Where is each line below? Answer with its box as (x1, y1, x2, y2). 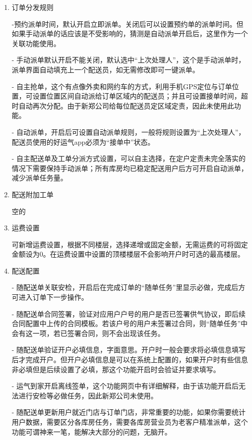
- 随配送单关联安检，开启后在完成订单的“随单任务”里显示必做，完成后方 (11, 282, 246, 292)
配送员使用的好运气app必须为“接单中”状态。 (11, 136, 155, 147)
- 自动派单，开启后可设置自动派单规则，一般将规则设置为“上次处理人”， (11, 126, 246, 137)
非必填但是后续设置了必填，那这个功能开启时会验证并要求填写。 (11, 364, 220, 374)
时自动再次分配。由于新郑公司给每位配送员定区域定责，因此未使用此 (11, 100, 234, 110)
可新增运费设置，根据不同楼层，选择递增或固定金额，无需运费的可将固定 (11, 239, 248, 249)
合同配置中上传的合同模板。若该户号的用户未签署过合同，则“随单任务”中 (11, 318, 248, 329)
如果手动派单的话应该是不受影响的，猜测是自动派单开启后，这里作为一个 (11, 28, 248, 39)
